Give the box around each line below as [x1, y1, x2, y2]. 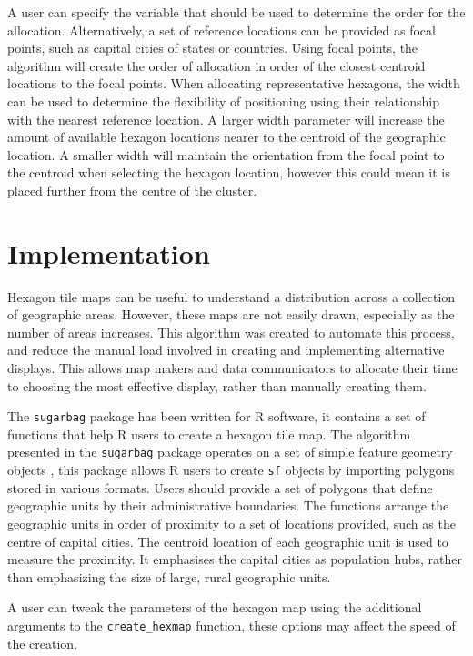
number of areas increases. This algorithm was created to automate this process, [7, 322, 455, 341]
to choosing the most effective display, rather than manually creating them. [7, 376, 427, 395]
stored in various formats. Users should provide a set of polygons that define [7, 478, 433, 497]
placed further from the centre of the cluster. [7, 180, 257, 199]
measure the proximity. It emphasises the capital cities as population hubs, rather [7, 550, 463, 569]
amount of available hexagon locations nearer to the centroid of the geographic [7, 127, 446, 146]
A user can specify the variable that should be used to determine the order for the [7, 3, 466, 21]
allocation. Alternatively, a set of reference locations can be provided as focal [7, 20, 436, 39]
